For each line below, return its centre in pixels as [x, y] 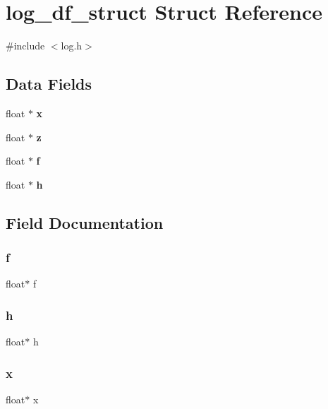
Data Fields [49, 84]
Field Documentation [85, 222]
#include [25, 46]
